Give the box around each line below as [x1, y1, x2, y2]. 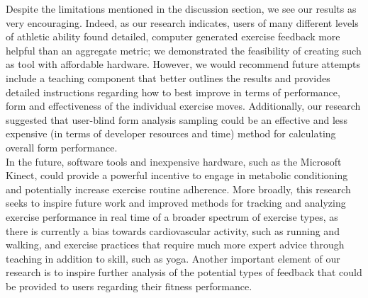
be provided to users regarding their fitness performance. [6, 278, 252, 293]
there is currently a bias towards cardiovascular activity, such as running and [6, 223, 340, 238]
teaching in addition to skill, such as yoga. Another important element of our [6, 251, 340, 265]
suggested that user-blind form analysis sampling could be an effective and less [6, 112, 348, 127]
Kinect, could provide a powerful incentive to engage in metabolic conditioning [6, 168, 348, 183]
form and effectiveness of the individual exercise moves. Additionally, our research [6, 98, 361, 113]
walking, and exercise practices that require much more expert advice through [6, 237, 345, 252]
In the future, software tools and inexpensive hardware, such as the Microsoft [6, 154, 342, 168]
